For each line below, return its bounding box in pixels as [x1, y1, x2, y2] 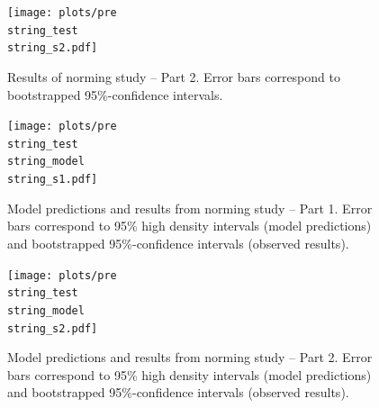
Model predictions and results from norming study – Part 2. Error [7, 348, 373, 367]
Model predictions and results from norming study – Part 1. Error [7, 198, 373, 217]
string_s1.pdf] [7, 173, 98, 186]
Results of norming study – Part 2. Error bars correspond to [7, 67, 340, 86]
